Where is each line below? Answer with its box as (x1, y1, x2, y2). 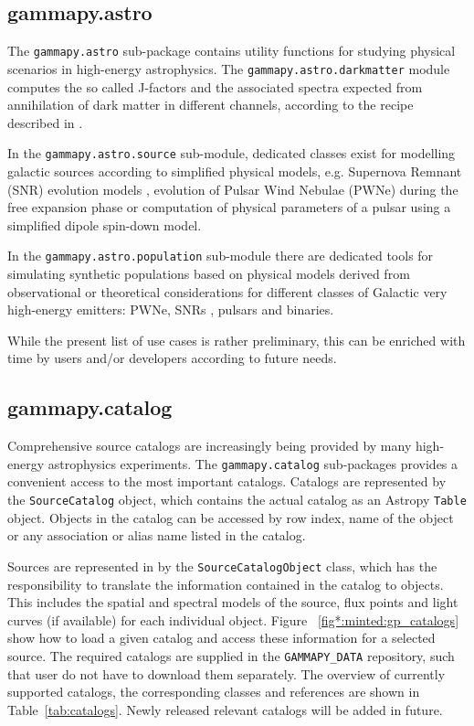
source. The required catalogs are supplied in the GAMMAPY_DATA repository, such (7, 646, 455, 665)
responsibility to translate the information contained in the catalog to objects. (7, 574, 444, 593)
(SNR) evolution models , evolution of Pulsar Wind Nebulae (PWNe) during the (7, 179, 458, 198)
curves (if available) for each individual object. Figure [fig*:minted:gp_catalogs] (7, 610, 459, 629)
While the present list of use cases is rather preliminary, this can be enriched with (7, 330, 466, 349)
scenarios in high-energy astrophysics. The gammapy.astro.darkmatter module (7, 59, 450, 78)
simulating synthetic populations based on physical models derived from (7, 263, 410, 283)
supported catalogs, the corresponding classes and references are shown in (7, 682, 420, 701)
